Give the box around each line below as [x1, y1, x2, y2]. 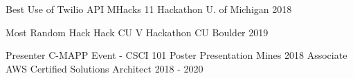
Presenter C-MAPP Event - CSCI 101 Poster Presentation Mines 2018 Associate [6, 48, 347, 62]
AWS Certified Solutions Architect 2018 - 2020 [6, 61, 203, 75]
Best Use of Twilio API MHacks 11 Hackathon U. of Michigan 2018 [6, 2, 292, 16]
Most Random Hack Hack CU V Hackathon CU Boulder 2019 [6, 25, 269, 39]
